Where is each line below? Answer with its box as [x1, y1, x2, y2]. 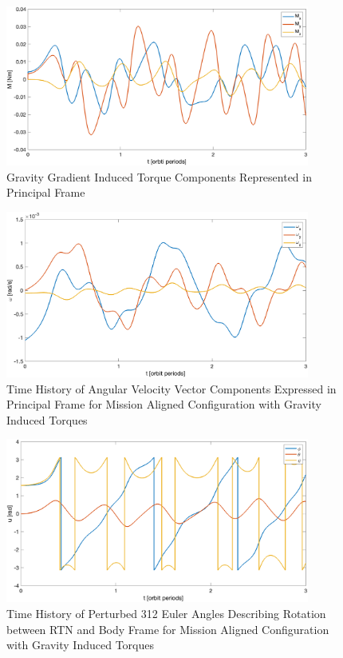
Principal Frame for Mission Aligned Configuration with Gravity [6, 396, 321, 413]
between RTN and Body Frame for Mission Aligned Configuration [6, 620, 329, 637]
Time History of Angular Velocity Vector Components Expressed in [6, 380, 337, 397]
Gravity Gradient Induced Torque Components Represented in [6, 168, 312, 185]
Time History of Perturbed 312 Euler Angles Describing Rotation [6, 605, 326, 622]
